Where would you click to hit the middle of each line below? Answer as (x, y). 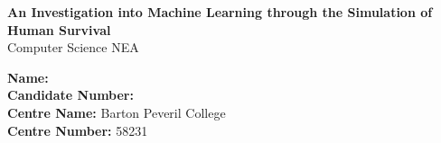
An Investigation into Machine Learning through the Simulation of (220, 12)
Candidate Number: (70, 95)
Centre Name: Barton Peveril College (117, 112)
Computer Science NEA (73, 47)
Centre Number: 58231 (78, 130)
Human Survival (59, 29)
